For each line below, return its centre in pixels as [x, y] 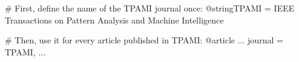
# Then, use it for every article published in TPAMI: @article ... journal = [144, 40]
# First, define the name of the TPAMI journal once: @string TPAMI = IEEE [150, 8]
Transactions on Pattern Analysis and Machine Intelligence [114, 20]
